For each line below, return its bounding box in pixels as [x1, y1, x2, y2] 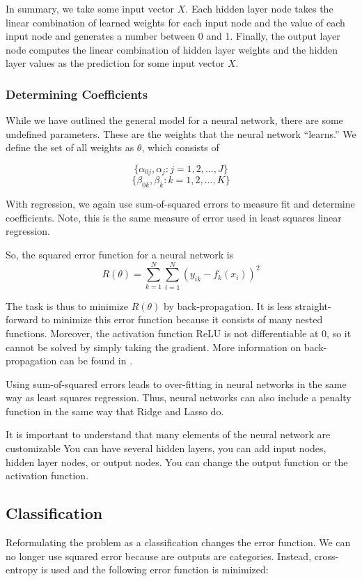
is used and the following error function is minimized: [40, 562, 269, 577]
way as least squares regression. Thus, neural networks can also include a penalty [6, 390, 352, 405]
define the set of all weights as [6, 140, 134, 155]
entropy [6, 562, 38, 577]
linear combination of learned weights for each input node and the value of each [6, 15, 345, 29]
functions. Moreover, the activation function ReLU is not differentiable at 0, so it [6, 325, 352, 340]
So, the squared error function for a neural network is [6, 247, 234, 261]
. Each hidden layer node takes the [185, 1, 333, 15]
